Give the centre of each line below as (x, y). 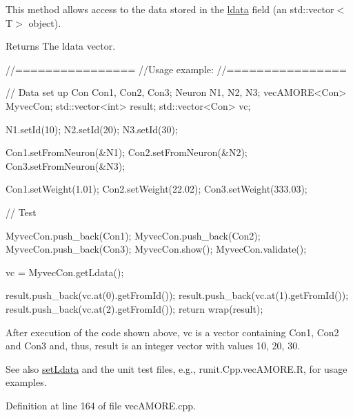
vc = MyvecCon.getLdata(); (65, 272)
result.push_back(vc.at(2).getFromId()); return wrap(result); (134, 308)
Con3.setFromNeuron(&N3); (65, 165)
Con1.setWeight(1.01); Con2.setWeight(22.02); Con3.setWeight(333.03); (157, 189)
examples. (26, 382)
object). (45, 22)
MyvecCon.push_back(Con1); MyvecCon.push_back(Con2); (133, 235)
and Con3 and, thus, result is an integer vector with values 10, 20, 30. (153, 346)
